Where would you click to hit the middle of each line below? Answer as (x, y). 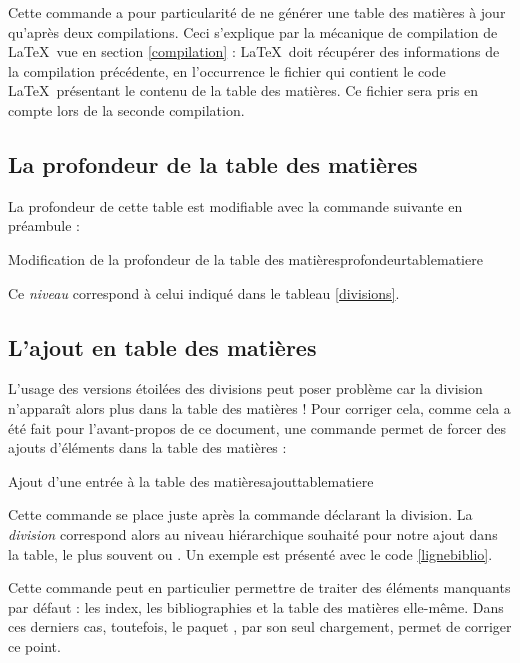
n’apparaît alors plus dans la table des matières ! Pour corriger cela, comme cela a (259, 407)
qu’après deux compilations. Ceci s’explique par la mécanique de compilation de (253, 31)
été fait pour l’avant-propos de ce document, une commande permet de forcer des (257, 427)
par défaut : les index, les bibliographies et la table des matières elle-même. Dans (256, 606)
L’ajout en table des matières (162, 346)
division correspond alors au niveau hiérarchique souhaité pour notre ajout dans (253, 533)
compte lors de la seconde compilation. (126, 109)
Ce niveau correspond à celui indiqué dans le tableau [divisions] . (204, 292)
